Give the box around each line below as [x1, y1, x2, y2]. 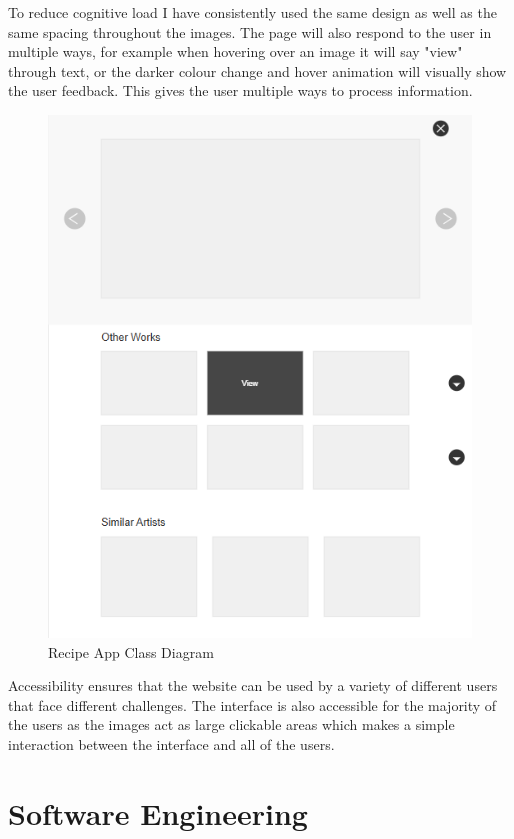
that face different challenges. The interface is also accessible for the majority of [8, 694, 497, 715]
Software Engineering [8, 792, 308, 833]
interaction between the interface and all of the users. [8, 733, 335, 754]
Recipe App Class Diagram [48, 641, 214, 662]
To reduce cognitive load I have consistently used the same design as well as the [8, 2, 497, 22]
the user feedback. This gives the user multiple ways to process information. [8, 80, 473, 101]
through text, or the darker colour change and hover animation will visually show [8, 60, 507, 81]
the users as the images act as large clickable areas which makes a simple [8, 714, 455, 735]
